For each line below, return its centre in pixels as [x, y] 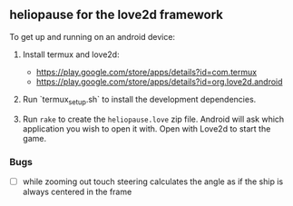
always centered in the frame [77, 191]
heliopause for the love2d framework [117, 15]
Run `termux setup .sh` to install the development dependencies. [139, 100]
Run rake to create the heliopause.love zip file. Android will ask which [153, 119]
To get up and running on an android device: [92, 36]
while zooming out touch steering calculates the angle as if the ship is [153, 181]
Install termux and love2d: [71, 54]
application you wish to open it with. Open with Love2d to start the [146, 128]
